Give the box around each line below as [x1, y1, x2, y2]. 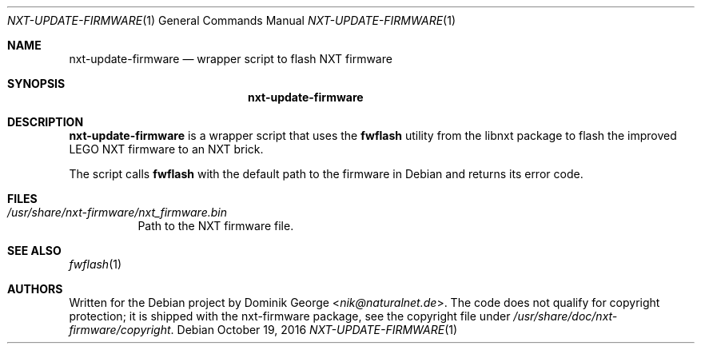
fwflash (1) [69, 257, 122, 271]
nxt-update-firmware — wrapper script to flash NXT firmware [69, 52, 392, 66]
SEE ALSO [7, 244, 62, 257]
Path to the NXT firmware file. [137, 219, 294, 233]
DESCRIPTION [7, 115, 84, 129]
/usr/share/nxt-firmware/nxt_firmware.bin [7, 205, 227, 219]
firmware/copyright [69, 323, 171, 336]
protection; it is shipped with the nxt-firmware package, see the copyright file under [69, 309, 511, 323]
